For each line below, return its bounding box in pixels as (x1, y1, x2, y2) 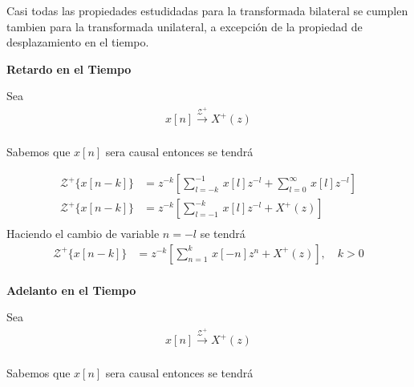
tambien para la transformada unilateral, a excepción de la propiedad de (6, 18, 363, 34)
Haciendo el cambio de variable (6, 225, 160, 242)
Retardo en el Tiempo (6, 60, 132, 77)
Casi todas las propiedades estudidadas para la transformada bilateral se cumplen (6, 2, 408, 18)
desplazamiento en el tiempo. (6, 34, 149, 50)
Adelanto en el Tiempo (6, 281, 136, 298)
